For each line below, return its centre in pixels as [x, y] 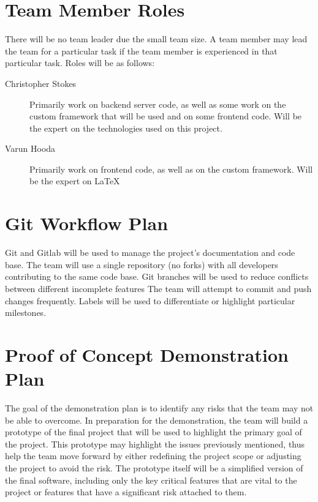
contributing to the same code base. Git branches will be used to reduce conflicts [157, 276]
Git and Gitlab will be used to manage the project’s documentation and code [150, 253]
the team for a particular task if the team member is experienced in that [141, 51]
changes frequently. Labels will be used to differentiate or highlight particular [150, 300]
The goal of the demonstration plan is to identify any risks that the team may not [159, 408]
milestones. [26, 313]
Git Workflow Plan [87, 223]
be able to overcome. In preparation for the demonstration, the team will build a [157, 420]
